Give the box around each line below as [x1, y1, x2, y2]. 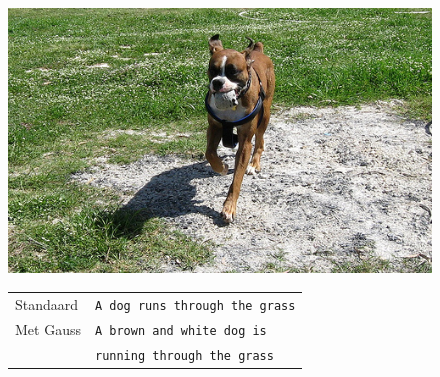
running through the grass [94, 348, 274, 363]
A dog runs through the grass [94, 298, 296, 313]
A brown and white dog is [94, 323, 267, 338]
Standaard [15, 293, 79, 314]
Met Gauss [15, 318, 81, 339]
